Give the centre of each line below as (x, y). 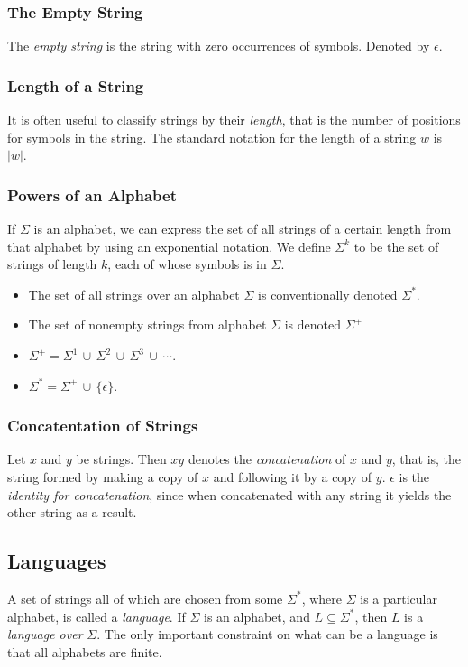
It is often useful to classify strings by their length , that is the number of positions (234, 120)
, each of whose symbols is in (187, 264)
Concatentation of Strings (103, 426)
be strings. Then (121, 459)
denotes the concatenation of (267, 459)
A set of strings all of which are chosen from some (145, 598)
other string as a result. (72, 512)
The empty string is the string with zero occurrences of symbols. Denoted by (219, 46)
